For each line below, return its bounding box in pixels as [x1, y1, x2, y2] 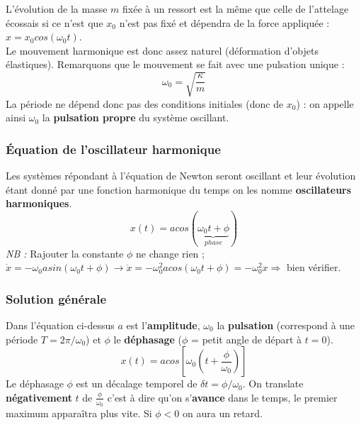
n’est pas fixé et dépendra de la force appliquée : [119, 15, 330, 30]
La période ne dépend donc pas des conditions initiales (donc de [6, 96, 284, 111]
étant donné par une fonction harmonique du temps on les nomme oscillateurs [6, 182, 352, 197]
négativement [6, 390, 72, 404]
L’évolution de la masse [6, 1, 108, 16]
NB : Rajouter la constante [6, 245, 124, 260]
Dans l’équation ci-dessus [6, 317, 115, 332]
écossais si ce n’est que [6, 15, 103, 30]
